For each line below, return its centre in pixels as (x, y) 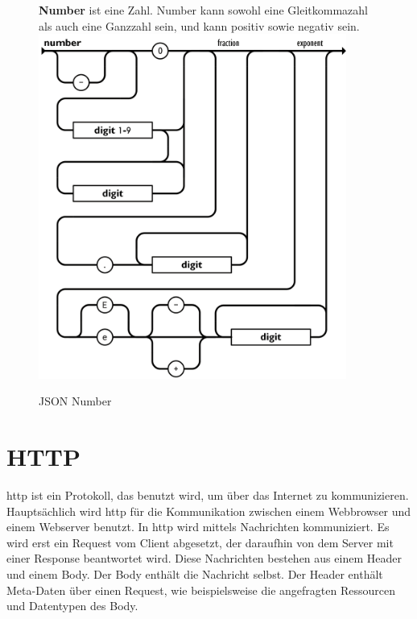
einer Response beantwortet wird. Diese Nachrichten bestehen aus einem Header (204, 558)
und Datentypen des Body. (72, 606)
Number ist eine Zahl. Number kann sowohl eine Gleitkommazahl (203, 10)
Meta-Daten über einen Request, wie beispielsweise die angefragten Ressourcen (201, 590)
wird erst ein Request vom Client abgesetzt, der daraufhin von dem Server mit (200, 542)
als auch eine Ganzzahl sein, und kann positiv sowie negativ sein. (199, 25)
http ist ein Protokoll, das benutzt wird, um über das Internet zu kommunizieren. (208, 495)
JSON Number (75, 401)
